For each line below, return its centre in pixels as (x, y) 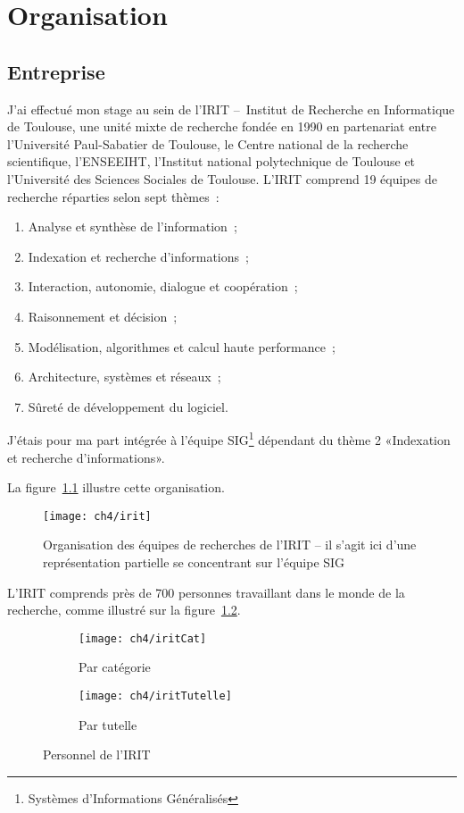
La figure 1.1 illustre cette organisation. (116, 487)
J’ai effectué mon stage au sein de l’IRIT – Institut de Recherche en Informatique (231, 109)
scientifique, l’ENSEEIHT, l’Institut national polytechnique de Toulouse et (211, 161)
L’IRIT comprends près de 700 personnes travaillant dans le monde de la (206, 592)
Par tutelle (108, 724)
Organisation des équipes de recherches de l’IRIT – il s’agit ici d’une (230, 545)
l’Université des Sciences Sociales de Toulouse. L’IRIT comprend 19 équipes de (222, 178)
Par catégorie (115, 667)
